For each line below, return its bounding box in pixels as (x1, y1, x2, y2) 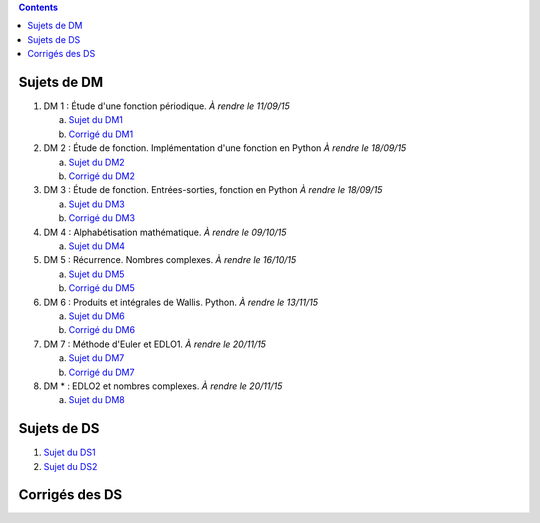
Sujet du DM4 (68, 240, 125, 252)
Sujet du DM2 (68, 156, 125, 168)
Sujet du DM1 (68, 114, 124, 126)
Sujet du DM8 (68, 394, 125, 406)
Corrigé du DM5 (68, 282, 135, 294)
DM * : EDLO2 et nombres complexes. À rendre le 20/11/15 (43, 380, 283, 392)
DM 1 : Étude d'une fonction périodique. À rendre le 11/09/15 (43, 100, 290, 112)
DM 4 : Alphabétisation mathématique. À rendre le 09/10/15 (43, 226, 287, 238)
